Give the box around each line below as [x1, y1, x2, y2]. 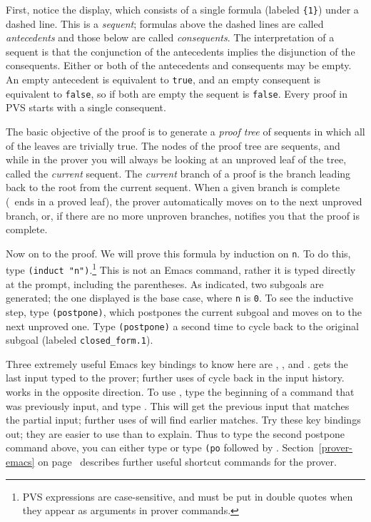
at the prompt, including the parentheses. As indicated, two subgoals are [6, 276, 324, 291]
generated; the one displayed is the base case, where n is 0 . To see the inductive [6, 290, 353, 305]
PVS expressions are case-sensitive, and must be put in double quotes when [22, 488, 353, 503]
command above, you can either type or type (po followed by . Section [6, 440, 314, 455]
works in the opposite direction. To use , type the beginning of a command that [6, 384, 355, 399]
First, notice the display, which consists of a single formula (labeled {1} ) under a [6, 2, 359, 16]
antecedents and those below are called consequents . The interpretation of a [6, 30, 335, 45]
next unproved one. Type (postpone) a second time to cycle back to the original [6, 318, 359, 333]
